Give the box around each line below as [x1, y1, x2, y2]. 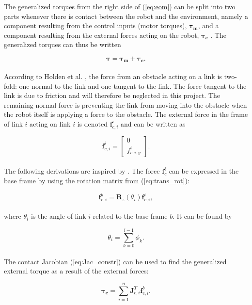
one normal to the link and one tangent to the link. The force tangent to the [19, 80, 247, 91]
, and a [198, 20, 219, 31]
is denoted [77, 118, 108, 128]
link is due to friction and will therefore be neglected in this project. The [4, 90, 220, 100]
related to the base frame [93, 211, 168, 221]
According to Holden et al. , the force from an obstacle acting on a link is [4, 71, 222, 81]
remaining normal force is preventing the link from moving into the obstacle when [4, 99, 247, 110]
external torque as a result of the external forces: [4, 266, 149, 276]
